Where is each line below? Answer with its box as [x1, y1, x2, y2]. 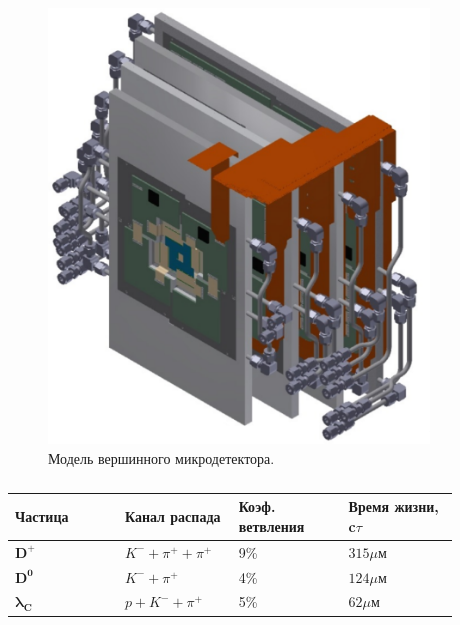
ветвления [238, 515, 305, 536]
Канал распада [124, 506, 221, 527]
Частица [15, 506, 69, 527]
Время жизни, [348, 496, 439, 517]
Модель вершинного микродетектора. [48, 447, 275, 468]
